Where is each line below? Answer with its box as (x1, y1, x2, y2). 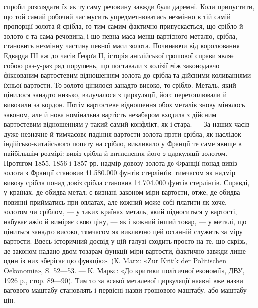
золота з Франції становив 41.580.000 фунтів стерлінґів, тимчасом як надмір (4, 167, 236, 178)
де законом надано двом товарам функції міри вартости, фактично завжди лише (4, 245, 246, 256)
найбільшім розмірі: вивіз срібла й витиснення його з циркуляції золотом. (4, 148, 228, 158)
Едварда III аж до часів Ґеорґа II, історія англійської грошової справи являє (4, 50, 235, 60)
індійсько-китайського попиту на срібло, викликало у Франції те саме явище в (4, 138, 242, 149)
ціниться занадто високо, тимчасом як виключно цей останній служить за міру (4, 226, 243, 236)
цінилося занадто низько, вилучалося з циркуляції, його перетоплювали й (4, 89, 227, 100)
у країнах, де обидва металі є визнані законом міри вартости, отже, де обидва (4, 187, 240, 197)
